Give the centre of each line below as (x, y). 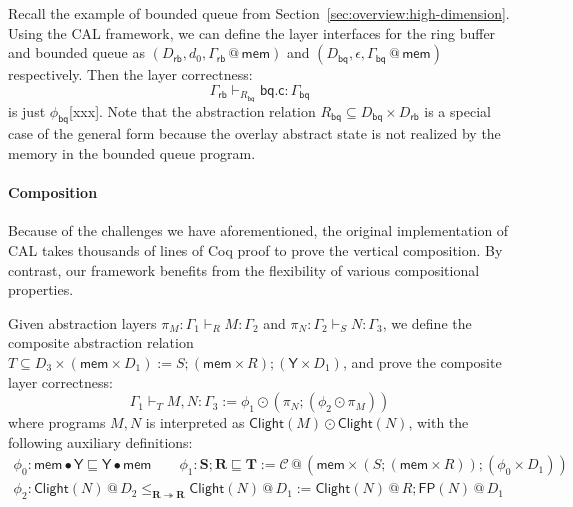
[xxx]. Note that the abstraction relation (192, 110)
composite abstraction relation (101, 342)
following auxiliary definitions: (100, 441)
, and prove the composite (422, 361)
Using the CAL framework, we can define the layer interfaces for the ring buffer (252, 32)
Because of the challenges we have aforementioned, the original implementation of (258, 230)
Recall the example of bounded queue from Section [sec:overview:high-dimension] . (259, 13)
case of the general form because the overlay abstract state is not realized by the (254, 133)
